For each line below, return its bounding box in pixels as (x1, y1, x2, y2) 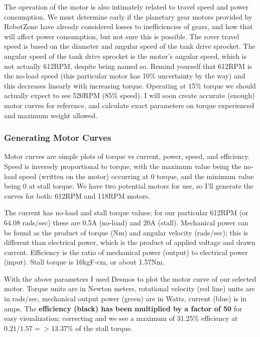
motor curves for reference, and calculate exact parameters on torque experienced (4, 100, 254, 110)
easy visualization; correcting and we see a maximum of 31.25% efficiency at (4, 313, 238, 323)
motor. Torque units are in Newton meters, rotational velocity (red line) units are (4, 283, 255, 294)
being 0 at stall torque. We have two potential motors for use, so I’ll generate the (4, 181, 254, 191)
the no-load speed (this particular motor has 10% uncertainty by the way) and (4, 70, 245, 81)
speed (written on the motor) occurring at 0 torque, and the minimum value (19, 171, 254, 181)
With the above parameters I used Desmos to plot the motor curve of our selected (4, 273, 256, 284)
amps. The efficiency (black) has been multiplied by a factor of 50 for (4, 303, 242, 313)
